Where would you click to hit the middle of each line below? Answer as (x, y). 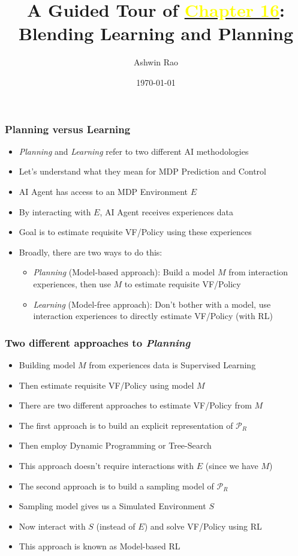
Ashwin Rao (156, 62)
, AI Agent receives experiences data (167, 211)
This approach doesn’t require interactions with (106, 465)
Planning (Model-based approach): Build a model (124, 272)
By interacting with (55, 211)
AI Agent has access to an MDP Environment (103, 191)
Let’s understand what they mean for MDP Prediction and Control (142, 171)
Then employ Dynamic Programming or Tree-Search (115, 445)
